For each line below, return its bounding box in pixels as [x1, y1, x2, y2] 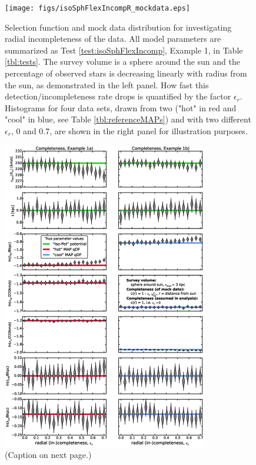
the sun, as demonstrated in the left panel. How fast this [5, 78, 209, 91]
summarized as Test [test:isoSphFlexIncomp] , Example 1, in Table [5, 44, 243, 56]
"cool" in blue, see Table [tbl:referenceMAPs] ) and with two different [5, 113, 251, 125]
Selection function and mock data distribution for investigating [5, 21, 232, 33]
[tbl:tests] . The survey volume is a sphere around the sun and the [5, 55, 240, 68]
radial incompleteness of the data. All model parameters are [5, 32, 221, 45]
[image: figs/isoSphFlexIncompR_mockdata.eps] [5, 4, 190, 12]
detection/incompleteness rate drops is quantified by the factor [5, 90, 231, 102]
